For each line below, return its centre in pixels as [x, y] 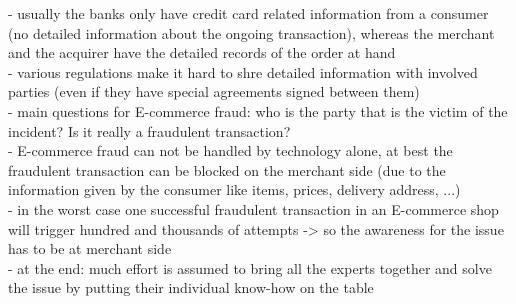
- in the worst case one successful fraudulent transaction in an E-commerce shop [253, 208]
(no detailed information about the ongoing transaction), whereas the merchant [251, 32]
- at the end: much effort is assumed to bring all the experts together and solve [250, 267]
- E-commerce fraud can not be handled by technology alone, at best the [230, 150]
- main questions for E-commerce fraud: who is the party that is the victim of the [258, 110]
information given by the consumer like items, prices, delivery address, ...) [234, 189]
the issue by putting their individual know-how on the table [191, 287]
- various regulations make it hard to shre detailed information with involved [243, 71]
